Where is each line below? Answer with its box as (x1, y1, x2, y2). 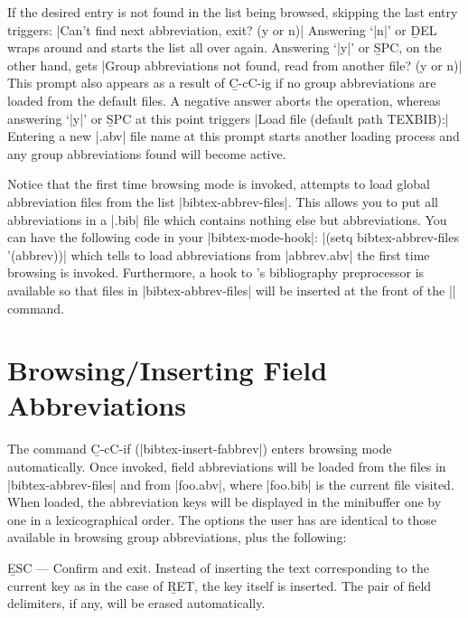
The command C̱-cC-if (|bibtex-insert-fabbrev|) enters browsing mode (7, 439, 392, 458)
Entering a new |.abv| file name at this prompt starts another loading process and (7, 126, 460, 145)
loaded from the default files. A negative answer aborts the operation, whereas (7, 90, 441, 109)
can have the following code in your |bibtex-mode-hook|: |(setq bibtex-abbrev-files (7, 228, 459, 247)
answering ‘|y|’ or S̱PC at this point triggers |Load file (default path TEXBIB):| (7, 108, 449, 127)
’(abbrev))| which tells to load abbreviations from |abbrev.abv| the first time (7, 245, 430, 264)
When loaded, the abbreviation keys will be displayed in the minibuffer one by (7, 492, 442, 511)
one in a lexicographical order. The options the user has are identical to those (7, 510, 436, 529)
